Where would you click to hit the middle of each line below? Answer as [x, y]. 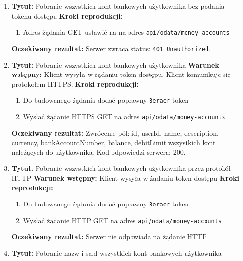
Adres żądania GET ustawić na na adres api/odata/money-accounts [126, 32]
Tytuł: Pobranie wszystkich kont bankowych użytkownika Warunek [115, 65]
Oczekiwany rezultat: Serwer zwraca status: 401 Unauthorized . [111, 48]
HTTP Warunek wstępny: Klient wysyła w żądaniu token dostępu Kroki [125, 177]
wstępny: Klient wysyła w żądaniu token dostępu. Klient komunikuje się [121, 74]
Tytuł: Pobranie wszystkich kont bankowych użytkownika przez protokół [121, 168]
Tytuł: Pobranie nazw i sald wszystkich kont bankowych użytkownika [116, 253]
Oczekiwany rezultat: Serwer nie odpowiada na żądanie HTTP [109, 236]
